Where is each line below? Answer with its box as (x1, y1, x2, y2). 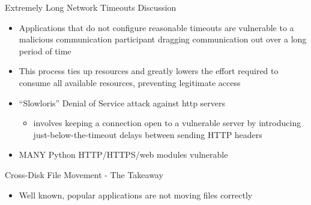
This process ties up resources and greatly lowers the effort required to (19, 65, 279, 77)
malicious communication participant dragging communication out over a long (19, 33, 307, 45)
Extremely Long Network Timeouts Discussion (5, 1, 177, 13)
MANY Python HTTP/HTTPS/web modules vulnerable (19, 148, 228, 161)
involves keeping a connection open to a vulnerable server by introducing (33, 117, 301, 129)
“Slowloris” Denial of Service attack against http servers (19, 96, 226, 109)
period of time (19, 44, 71, 57)
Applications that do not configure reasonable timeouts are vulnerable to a (19, 21, 294, 33)
